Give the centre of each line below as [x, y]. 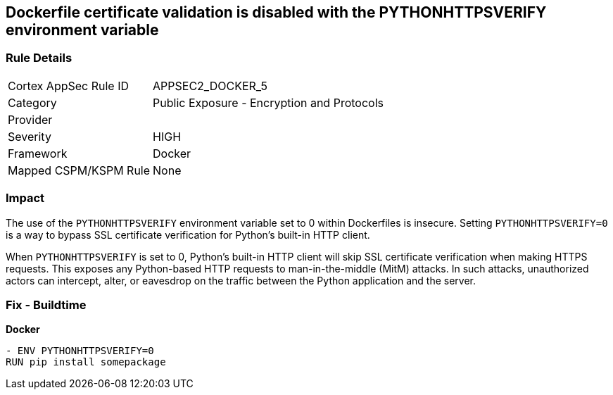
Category [32, 102]
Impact [25, 198]
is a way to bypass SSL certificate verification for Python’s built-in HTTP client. [188, 234]
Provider [30, 119]
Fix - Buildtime [46, 305]
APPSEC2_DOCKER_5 [210, 86]
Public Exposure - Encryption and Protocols [268, 102]
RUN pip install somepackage [86, 362]
